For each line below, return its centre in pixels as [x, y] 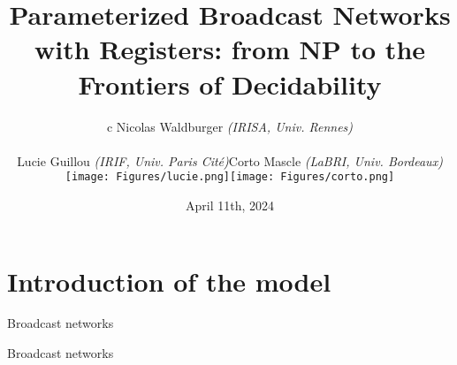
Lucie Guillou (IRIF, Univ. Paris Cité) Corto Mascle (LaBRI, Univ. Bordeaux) [230, 160]
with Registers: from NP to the [230, 49]
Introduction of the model [169, 281]
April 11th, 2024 [229, 205]
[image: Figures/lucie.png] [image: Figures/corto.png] [230, 177]
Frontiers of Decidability [230, 84]
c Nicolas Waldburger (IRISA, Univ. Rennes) [230, 126]
